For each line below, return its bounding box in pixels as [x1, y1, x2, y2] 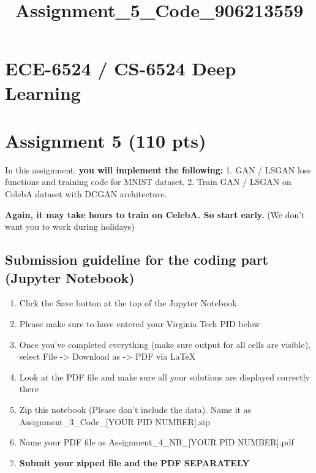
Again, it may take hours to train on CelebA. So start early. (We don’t [5, 208, 305, 221]
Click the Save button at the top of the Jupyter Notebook [19, 297, 237, 309]
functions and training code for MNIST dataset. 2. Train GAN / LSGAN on [5, 175, 292, 188]
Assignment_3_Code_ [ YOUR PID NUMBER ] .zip [19, 415, 210, 428]
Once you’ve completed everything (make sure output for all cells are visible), [19, 338, 310, 350]
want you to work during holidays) [5, 220, 135, 233]
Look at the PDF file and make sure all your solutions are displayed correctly [19, 370, 310, 383]
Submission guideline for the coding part [5, 250, 268, 269]
